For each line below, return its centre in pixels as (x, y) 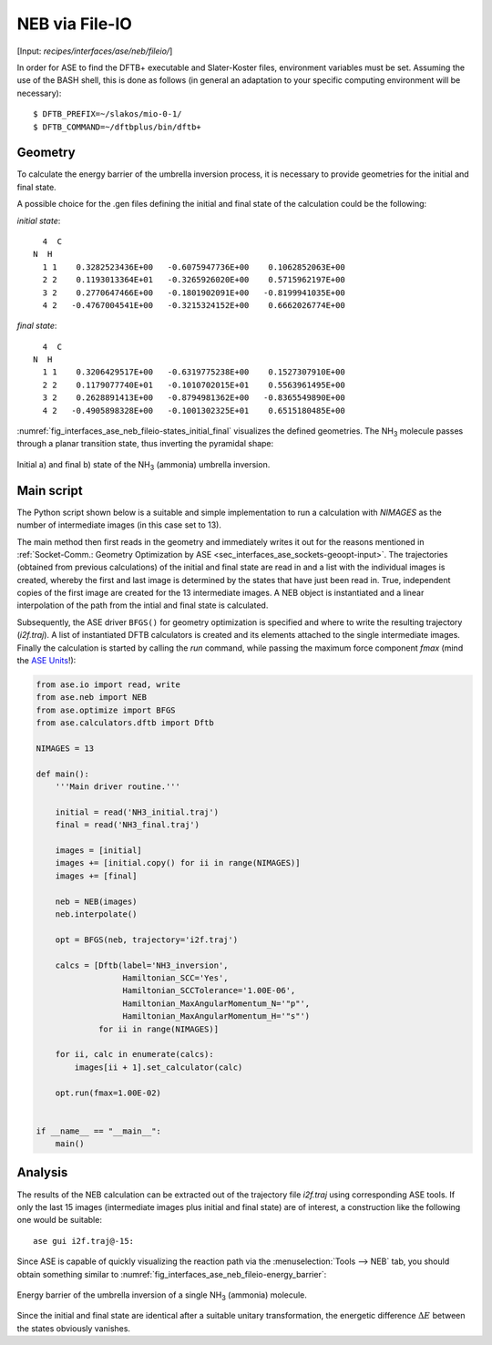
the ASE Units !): (46, 661)
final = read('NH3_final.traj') (128, 825)
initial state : (39, 221)
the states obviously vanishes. (74, 1328)
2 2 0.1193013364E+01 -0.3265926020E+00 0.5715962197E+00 (194, 280)
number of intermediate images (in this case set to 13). (119, 525)
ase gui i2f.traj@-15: (84, 1241)
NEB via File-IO (74, 24)
